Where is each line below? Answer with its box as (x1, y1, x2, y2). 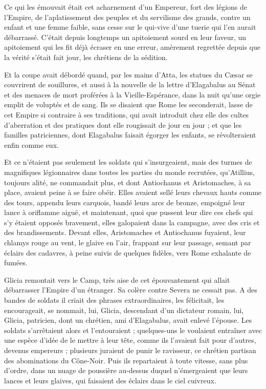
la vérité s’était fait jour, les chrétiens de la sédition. (4, 51, 168, 62)
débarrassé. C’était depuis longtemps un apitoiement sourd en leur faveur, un (4, 31, 247, 42)
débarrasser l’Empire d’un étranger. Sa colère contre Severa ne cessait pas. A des (4, 284, 257, 295)
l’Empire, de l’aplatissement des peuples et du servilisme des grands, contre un (4, 11, 251, 22)
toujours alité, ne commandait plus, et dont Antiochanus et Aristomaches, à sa (4, 177, 251, 187)
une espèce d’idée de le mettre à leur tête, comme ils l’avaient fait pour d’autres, (4, 335, 256, 345)
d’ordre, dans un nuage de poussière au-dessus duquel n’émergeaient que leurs (4, 365, 248, 376)
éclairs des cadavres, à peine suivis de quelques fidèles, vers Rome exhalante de (4, 247, 251, 258)
